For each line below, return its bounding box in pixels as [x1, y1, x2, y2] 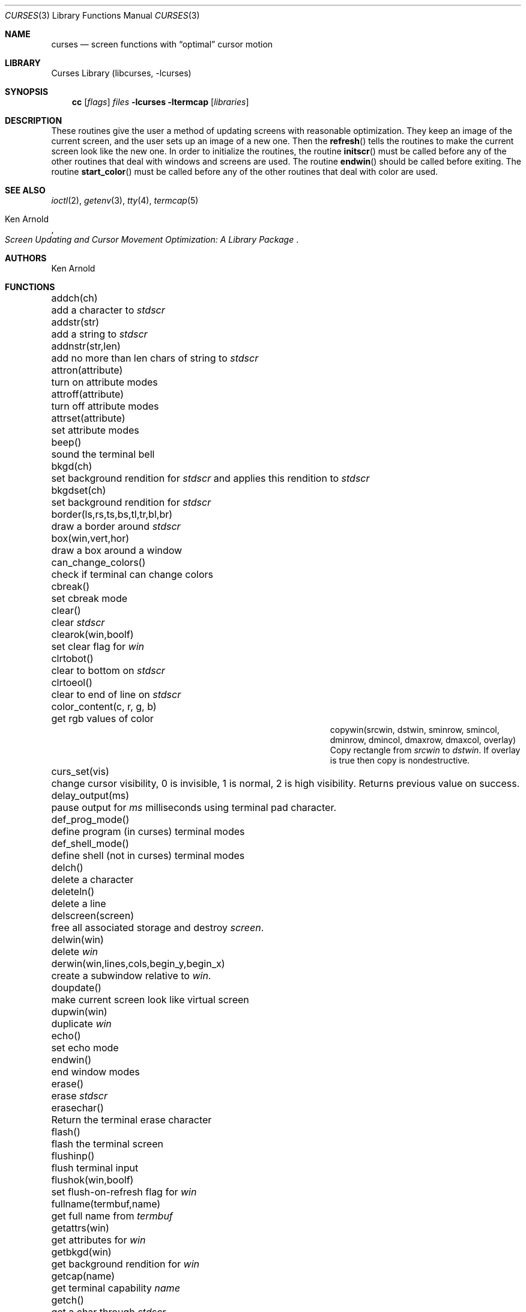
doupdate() [51, 982, 101, 994]
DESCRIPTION [5, 115, 62, 126]
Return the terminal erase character [51, 1114, 212, 1126]
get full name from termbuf [51, 1210, 173, 1222]
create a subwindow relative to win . [51, 970, 211, 982]
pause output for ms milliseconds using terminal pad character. [51, 801, 337, 813]
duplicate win [51, 1018, 112, 1030]
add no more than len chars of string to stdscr [51, 352, 259, 364]
